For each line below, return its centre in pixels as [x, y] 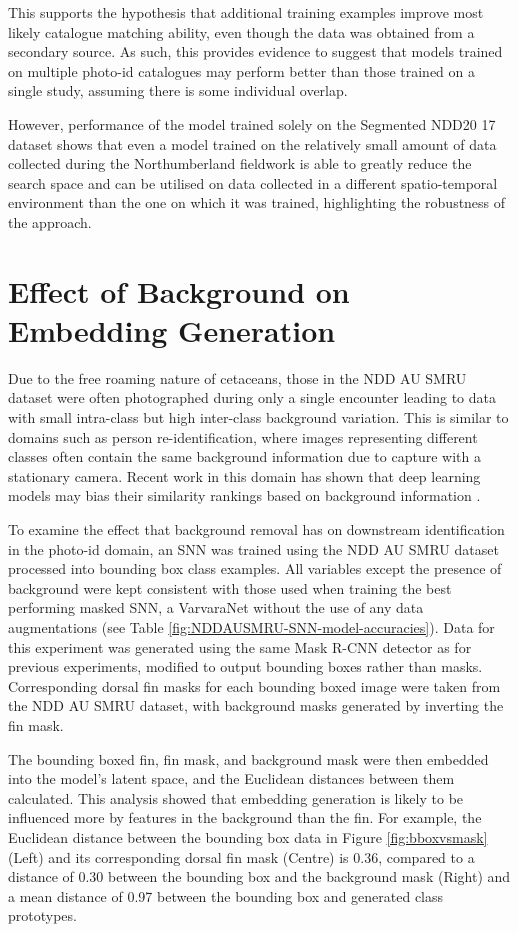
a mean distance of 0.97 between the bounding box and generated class [226, 895]
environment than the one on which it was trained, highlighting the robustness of [257, 202]
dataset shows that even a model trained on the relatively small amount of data [252, 143]
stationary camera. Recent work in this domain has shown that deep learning [244, 475]
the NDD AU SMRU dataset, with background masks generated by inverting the [256, 705]
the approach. [50, 221]
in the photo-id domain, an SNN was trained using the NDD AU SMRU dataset [253, 548]
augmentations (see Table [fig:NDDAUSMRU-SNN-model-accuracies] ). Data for [251, 626]
